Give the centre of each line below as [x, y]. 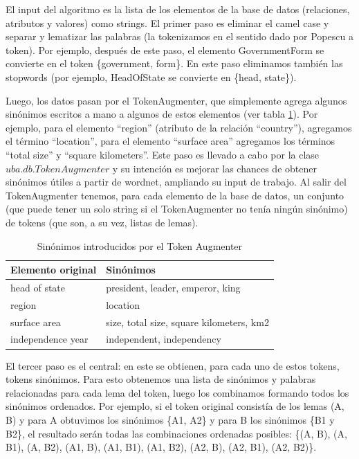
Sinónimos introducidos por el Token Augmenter [140, 245]
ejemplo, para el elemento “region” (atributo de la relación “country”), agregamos [179, 127]
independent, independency [164, 339]
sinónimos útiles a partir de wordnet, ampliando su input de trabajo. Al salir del [176, 182]
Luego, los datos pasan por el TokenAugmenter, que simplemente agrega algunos [176, 100]
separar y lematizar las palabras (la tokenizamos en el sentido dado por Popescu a [179, 36]
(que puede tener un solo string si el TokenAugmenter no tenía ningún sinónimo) [177, 209]
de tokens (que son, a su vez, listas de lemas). [102, 222]
